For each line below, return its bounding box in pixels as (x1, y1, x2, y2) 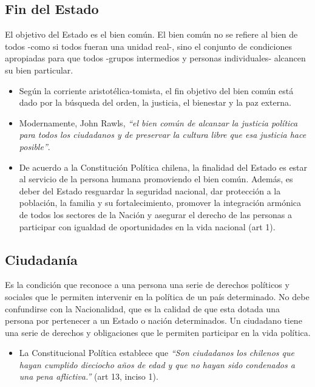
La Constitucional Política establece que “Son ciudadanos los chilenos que (19, 346, 294, 359)
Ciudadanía (5, 250, 78, 269)
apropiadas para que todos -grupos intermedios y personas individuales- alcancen (5, 52, 306, 64)
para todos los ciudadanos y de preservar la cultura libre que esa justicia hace (19, 128, 307, 141)
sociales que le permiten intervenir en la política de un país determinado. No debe (5, 290, 310, 303)
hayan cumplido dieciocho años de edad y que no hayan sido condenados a (19, 358, 295, 371)
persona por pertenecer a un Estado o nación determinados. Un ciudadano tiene (5, 314, 302, 327)
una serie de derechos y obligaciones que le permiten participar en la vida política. (5, 326, 311, 338)
